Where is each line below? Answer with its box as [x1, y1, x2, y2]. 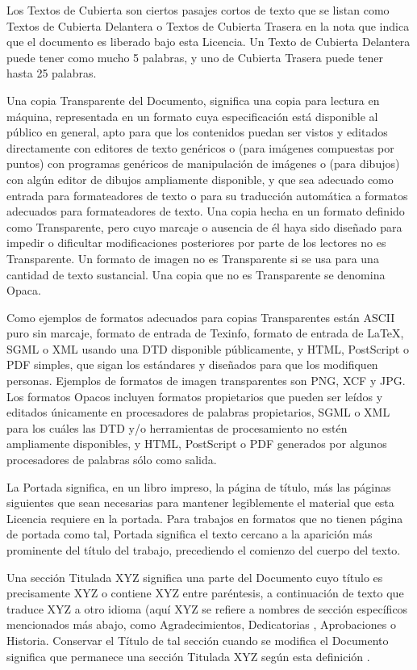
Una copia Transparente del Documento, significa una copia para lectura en [6, 91, 380, 108]
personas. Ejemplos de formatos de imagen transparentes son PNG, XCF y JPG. [6, 372, 406, 389]
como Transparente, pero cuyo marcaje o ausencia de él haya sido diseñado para [6, 218, 402, 235]
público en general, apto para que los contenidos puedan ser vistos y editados [6, 124, 388, 140]
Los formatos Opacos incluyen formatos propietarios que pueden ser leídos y [6, 387, 383, 404]
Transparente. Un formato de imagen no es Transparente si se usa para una [6, 249, 379, 266]
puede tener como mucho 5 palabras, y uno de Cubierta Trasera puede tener [6, 48, 384, 65]
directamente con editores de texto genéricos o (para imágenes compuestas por [6, 139, 394, 156]
